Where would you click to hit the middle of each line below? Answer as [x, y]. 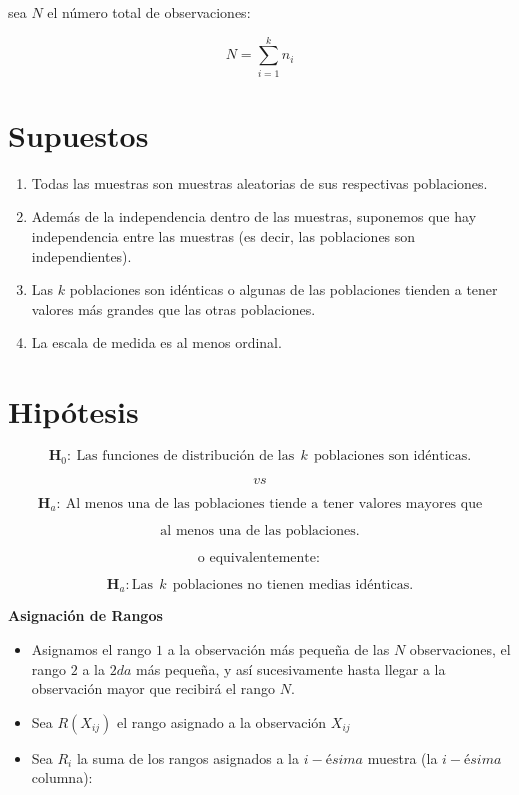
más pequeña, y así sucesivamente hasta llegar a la [290, 668]
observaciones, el [460, 649]
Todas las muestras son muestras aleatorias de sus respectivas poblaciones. [259, 182]
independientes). [81, 255]
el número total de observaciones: [149, 12]
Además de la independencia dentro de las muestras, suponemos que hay [254, 216]
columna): [62, 777]
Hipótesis [73, 411]
